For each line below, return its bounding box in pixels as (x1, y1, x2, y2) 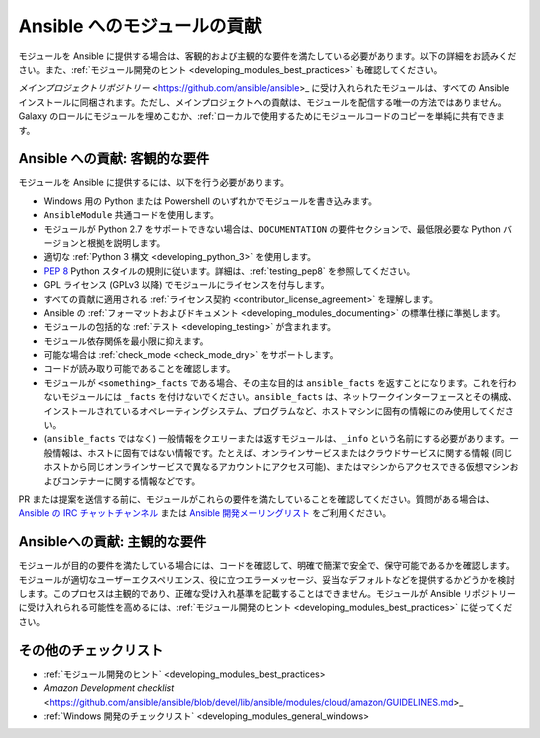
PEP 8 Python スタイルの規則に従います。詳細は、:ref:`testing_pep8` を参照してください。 (43, 265, 416, 277)
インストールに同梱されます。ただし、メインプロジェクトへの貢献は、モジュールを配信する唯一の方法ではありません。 (18, 96, 507, 108)
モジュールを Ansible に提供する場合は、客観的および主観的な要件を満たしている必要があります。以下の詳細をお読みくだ (18, 50, 517, 62)
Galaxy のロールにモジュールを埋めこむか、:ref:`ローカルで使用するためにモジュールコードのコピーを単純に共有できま (18, 110, 505, 122)
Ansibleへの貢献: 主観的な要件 (18, 533, 207, 550)
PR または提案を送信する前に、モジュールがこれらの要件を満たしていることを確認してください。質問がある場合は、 (18, 493, 495, 505)
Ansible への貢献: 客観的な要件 (18, 150, 210, 167)
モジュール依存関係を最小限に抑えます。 (43, 335, 209, 347)
